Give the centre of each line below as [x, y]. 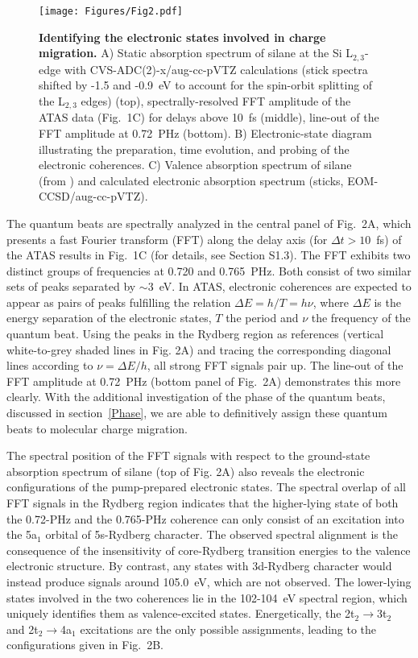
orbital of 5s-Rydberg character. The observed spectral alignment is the [221, 534]
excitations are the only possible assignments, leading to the [228, 629]
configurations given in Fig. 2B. [85, 645]
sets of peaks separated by [71, 286]
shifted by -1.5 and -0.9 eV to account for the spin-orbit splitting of [206, 85]
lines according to [50, 365]
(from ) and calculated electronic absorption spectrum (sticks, [191, 180]
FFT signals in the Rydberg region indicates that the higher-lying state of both [203, 503]
